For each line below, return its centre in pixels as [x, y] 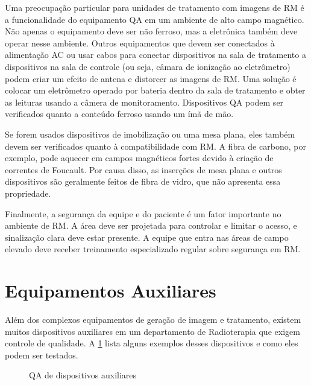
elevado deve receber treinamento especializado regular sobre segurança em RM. [153, 249]
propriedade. [28, 193]
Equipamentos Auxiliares [111, 291]
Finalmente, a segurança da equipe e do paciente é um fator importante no [143, 213]
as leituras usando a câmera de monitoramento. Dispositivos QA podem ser [144, 102]
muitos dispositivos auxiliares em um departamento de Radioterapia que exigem [152, 331]
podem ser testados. [42, 355]
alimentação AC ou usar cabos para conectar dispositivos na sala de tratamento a [155, 55]
